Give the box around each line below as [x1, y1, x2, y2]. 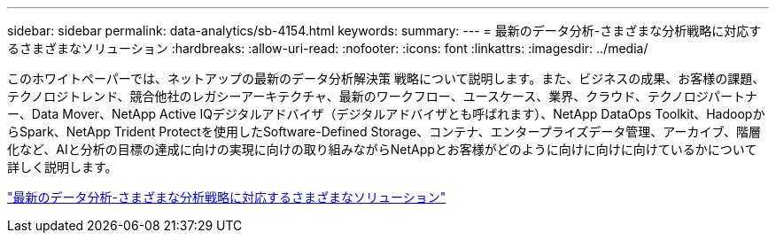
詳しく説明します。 [7, 159, 118, 174]
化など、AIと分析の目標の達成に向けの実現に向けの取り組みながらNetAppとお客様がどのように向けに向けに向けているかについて [7, 142, 757, 157]
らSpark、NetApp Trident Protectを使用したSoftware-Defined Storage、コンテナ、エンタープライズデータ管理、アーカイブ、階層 [7, 124, 761, 139]
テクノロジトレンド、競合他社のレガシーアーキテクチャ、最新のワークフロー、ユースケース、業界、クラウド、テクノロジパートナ [7, 89, 757, 104]
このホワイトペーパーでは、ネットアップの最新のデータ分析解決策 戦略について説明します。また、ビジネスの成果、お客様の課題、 [7, 71, 765, 86]
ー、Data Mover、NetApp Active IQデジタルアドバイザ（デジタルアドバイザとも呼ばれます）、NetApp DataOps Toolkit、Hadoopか [7, 106, 765, 121]
